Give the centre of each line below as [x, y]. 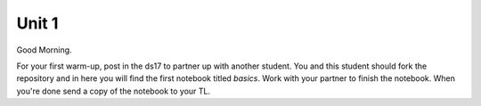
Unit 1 [37, 23]
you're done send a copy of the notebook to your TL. [114, 91]
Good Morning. [44, 50]
